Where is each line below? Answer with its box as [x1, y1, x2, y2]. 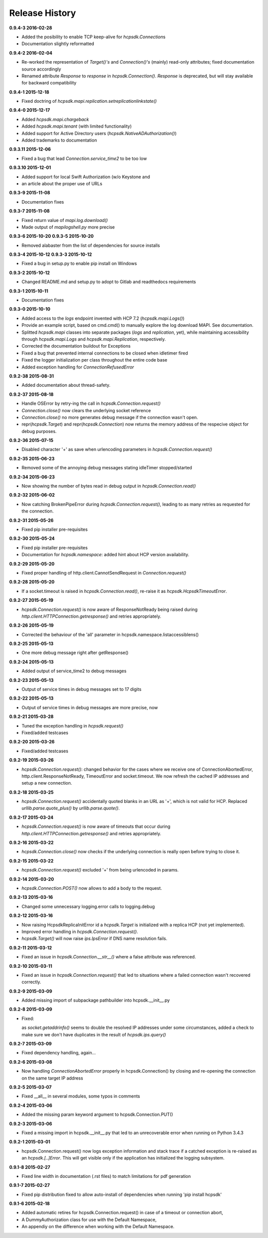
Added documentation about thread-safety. [21, 382, 111, 388]
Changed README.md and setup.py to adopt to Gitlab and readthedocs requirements [21, 279, 196, 285]
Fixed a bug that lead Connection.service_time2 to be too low [21, 155, 147, 161]
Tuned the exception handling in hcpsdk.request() [21, 723, 124, 728]
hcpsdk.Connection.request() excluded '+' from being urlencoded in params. [21, 867, 179, 873]
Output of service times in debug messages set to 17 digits [21, 686, 141, 692]
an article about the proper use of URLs [21, 180, 103, 186]
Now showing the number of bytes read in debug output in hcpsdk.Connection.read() [21, 483, 196, 489]
